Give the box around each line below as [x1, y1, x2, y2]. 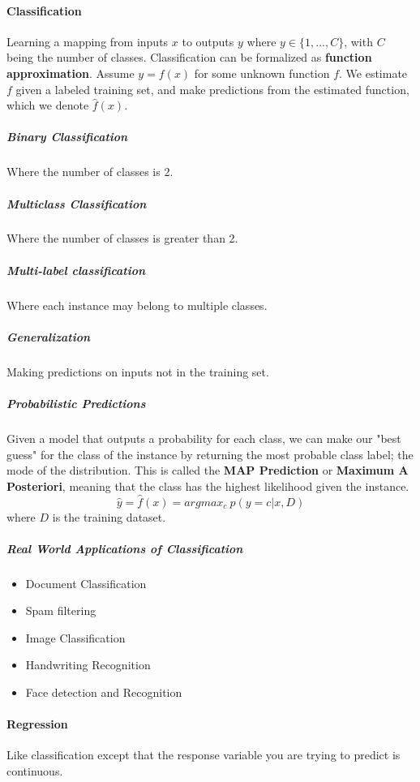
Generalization [6, 328, 91, 345]
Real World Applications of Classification [6, 539, 243, 556]
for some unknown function [194, 64, 330, 81]
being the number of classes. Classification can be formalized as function [6, 49, 372, 66]
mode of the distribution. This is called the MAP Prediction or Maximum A [6, 462, 409, 479]
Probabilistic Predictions [6, 394, 146, 411]
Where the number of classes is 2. [6, 163, 174, 180]
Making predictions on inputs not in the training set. [6, 363, 269, 380]
